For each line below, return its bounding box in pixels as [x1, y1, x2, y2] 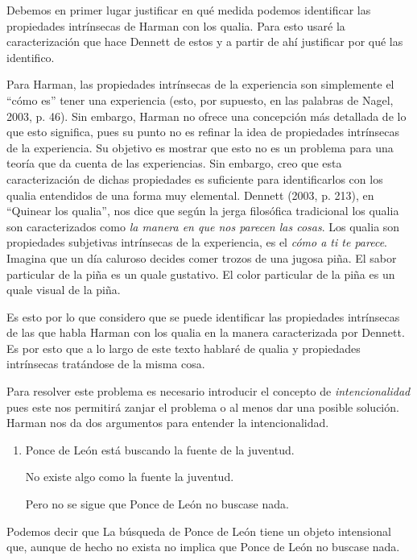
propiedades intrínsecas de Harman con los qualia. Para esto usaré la [6, 17, 345, 34]
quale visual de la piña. [6, 281, 121, 298]
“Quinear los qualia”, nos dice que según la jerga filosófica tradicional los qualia [6, 202, 399, 219]
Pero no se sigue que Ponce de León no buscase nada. [25, 496, 289, 512]
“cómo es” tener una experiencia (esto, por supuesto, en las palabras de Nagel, [6, 91, 394, 108]
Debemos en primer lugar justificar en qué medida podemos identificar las [6, 2, 371, 18]
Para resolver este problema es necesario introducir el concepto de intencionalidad [6, 383, 411, 400]
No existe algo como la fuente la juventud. [25, 468, 234, 485]
